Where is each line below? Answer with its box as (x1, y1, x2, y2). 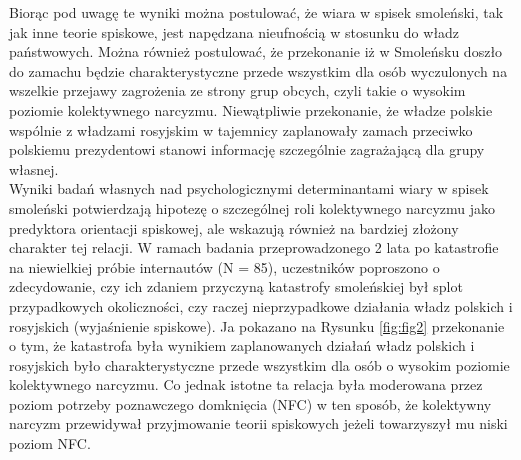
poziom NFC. (9, 433, 91, 454)
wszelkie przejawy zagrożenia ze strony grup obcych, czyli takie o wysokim (9, 80, 466, 101)
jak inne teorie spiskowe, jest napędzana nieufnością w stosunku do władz (9, 21, 460, 42)
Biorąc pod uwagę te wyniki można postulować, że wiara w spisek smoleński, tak (9, 2, 504, 22)
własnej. (9, 158, 59, 179)
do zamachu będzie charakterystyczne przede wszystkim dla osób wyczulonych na (9, 60, 508, 81)
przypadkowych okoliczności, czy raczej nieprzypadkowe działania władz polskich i (9, 295, 513, 316)
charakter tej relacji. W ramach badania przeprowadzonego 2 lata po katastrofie (9, 237, 499, 258)
